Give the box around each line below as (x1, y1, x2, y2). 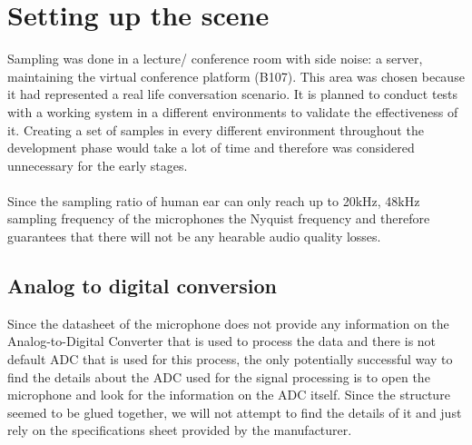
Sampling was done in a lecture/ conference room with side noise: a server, (7, 49, 423, 68)
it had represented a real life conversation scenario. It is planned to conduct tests (7, 84, 458, 104)
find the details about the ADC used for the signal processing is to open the (7, 367, 430, 386)
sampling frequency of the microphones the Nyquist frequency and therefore (7, 209, 430, 228)
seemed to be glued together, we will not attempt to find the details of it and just (7, 402, 462, 421)
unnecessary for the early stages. (7, 155, 188, 174)
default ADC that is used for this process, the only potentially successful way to (7, 350, 453, 369)
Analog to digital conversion (7, 272, 277, 300)
